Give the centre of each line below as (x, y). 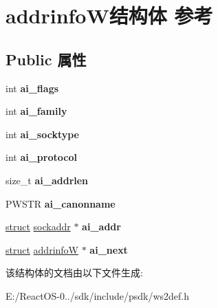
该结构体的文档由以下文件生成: (74, 273)
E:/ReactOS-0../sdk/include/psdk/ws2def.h (98, 295)
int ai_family (36, 111)
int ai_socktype (43, 134)
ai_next (109, 249)
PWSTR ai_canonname (61, 203)
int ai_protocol (41, 157)
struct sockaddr (38, 227)
